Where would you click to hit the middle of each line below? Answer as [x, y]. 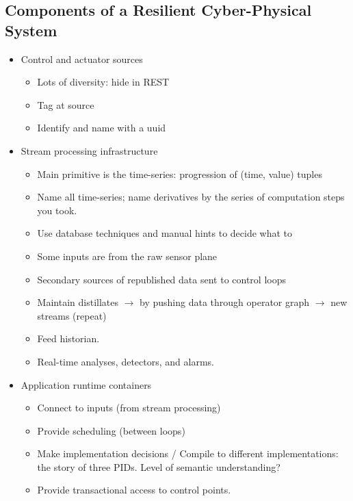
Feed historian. [68, 338]
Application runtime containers [86, 384]
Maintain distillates [78, 302]
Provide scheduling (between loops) [111, 430]
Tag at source [66, 104]
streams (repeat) [72, 315]
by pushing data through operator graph [225, 302]
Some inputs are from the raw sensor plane [127, 256]
